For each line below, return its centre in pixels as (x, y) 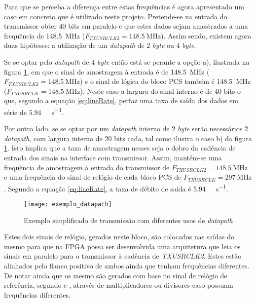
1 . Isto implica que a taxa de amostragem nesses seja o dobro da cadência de (120, 148)
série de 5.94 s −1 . (34, 111)
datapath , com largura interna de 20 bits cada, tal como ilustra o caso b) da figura (128, 138)
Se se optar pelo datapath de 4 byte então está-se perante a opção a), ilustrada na (127, 61)
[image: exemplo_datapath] (68, 204)
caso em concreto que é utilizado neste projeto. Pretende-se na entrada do (116, 16)
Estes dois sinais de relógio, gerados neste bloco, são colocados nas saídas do (119, 237)
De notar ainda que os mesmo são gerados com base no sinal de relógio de (116, 275)
